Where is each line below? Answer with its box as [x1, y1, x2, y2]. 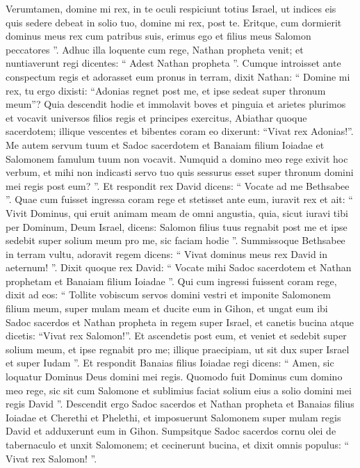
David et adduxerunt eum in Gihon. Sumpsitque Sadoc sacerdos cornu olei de [6, 423, 336, 438]
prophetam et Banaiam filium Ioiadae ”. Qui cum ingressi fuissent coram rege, [6, 273, 337, 288]
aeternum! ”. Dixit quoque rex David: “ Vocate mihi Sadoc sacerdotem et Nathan [6, 260, 352, 275]
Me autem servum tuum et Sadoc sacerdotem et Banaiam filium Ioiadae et [6, 137, 325, 152]
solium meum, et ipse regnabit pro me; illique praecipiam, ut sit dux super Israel [6, 341, 350, 356]
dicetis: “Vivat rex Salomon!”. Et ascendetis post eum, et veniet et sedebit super [6, 328, 347, 343]
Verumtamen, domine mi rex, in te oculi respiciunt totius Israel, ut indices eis [6, 1, 336, 15]
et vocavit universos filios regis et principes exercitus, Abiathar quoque [6, 110, 307, 124]
